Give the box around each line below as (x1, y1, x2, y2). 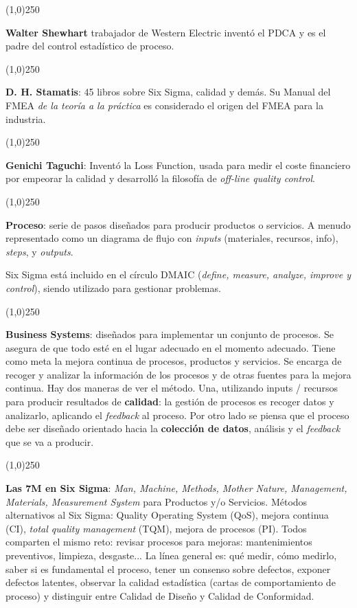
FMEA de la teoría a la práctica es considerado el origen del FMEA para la (5, 98, 323, 112)
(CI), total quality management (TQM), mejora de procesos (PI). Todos (5, 521, 307, 535)
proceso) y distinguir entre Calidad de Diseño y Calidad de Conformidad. (5, 588, 314, 603)
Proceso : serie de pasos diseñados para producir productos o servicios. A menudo (5, 217, 351, 232)
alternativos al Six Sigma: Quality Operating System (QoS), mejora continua (5, 508, 329, 522)
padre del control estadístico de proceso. (5, 38, 174, 53)
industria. (5, 111, 46, 126)
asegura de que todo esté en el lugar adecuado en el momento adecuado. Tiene (5, 340, 336, 354)
